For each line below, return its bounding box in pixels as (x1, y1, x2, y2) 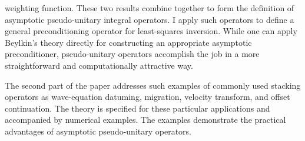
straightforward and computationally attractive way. (5, 59, 193, 71)
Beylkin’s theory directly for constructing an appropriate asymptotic (5, 36, 252, 48)
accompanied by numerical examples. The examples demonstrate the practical (5, 113, 286, 126)
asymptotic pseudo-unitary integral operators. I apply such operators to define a (5, 13, 294, 25)
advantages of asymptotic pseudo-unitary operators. (5, 125, 192, 137)
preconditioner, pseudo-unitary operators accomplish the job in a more (5, 48, 260, 60)
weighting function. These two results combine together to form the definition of (5, 2, 294, 14)
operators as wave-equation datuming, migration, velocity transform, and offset (5, 90, 290, 103)
